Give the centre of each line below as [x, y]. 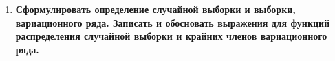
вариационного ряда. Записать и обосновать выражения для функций [173, 22]
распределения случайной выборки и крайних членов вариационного [171, 36]
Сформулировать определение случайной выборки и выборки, [155, 9]
